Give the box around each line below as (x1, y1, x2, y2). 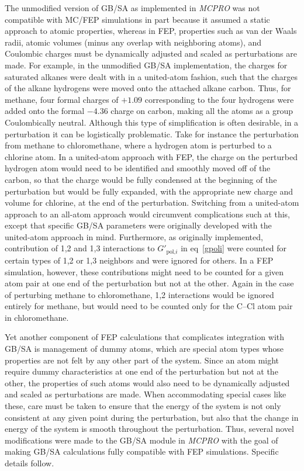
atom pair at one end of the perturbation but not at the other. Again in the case (5, 277, 294, 289)
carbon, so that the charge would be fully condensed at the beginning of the (5, 173, 277, 185)
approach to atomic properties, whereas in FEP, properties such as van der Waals (5, 25, 297, 37)
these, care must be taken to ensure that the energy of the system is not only (5, 400, 281, 412)
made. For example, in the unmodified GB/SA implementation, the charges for (5, 58, 288, 71)
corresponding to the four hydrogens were (144, 93, 294, 105)
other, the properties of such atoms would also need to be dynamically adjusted (5, 376, 290, 389)
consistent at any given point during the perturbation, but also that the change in (5, 411, 299, 423)
